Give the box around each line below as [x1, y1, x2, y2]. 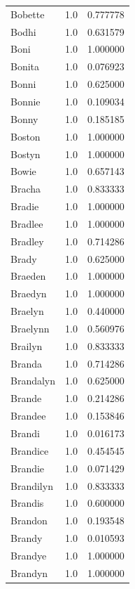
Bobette [10, 6, 45, 21]
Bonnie [10, 93, 41, 108]
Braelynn [10, 321, 50, 335]
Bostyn [10, 146, 41, 161]
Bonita [10, 59, 40, 74]
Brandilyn [10, 478, 53, 493]
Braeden [10, 268, 46, 283]
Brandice [10, 443, 49, 458]
